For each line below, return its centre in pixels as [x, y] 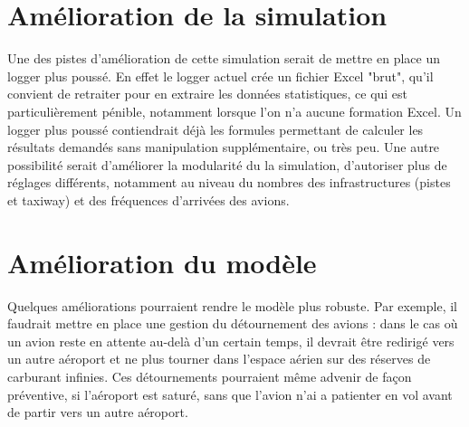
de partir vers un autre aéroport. [98, 412]
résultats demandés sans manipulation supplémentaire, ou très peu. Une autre [224, 147]
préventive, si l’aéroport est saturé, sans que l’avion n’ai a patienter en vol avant [230, 394]
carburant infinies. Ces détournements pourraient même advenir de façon [210, 376]
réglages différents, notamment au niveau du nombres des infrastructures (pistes [229, 182]
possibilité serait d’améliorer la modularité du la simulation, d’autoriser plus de [227, 164]
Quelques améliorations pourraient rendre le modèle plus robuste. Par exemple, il [233, 305]
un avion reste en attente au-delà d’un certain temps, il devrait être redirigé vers [231, 341]
